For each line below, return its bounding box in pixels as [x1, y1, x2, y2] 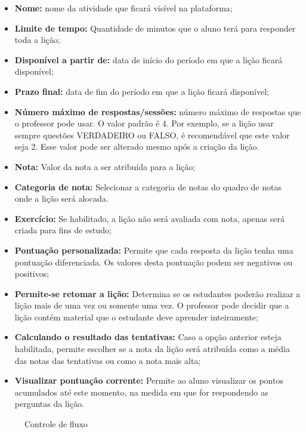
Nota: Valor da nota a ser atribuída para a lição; [14, 160, 196, 172]
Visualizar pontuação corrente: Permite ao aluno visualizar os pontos [14, 374, 283, 387]
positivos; [14, 267, 50, 280]
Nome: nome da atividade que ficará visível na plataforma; [14, 2, 233, 14]
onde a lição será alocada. [14, 192, 109, 205]
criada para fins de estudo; [14, 224, 112, 236]
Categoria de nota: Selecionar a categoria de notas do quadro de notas [14, 180, 282, 193]
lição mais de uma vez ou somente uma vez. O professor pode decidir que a [14, 299, 289, 311]
